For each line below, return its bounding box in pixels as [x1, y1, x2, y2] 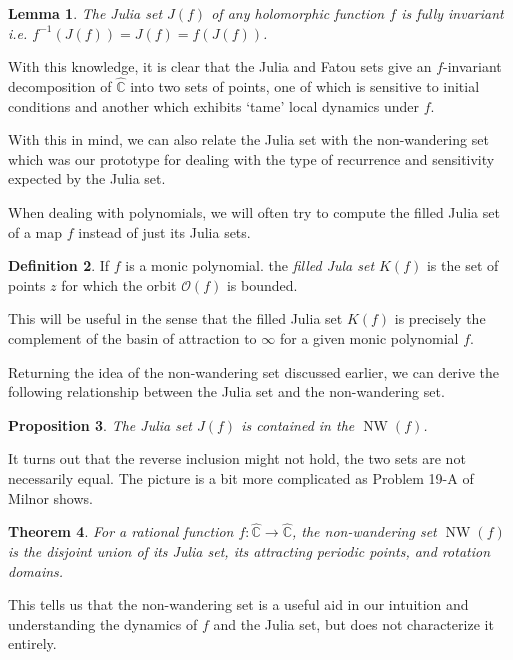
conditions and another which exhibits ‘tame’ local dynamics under [8, 95, 420, 116]
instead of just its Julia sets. [78, 221, 251, 242]
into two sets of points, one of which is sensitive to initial [130, 76, 480, 96]
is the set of [426, 255, 499, 276]
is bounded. [226, 274, 298, 295]
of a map [8, 221, 63, 242]
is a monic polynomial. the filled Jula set [125, 255, 375, 276]
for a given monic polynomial [279, 327, 459, 348]
